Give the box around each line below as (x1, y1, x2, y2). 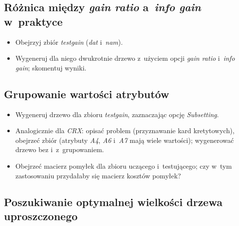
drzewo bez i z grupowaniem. (15, 144, 104, 155)
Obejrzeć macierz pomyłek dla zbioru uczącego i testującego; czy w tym (15, 160, 232, 171)
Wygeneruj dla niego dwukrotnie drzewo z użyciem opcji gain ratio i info (15, 53, 235, 63)
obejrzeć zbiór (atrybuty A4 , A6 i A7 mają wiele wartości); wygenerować (15, 135, 234, 145)
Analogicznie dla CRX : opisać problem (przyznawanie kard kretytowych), (15, 125, 235, 136)
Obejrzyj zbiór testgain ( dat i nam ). (15, 36, 123, 47)
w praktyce (4, 14, 63, 29)
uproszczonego (4, 208, 78, 223)
